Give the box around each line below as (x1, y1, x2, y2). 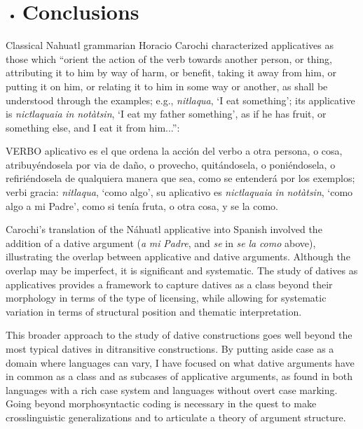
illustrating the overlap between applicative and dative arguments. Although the (6, 249, 350, 264)
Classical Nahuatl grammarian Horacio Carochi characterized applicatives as (6, 38, 334, 52)
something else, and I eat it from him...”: (6, 120, 180, 134)
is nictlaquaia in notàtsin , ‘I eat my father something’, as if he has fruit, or (6, 106, 327, 121)
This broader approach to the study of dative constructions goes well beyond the (6, 328, 352, 342)
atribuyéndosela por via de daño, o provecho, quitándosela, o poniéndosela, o (6, 157, 336, 171)
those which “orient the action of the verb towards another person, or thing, (6, 51, 332, 66)
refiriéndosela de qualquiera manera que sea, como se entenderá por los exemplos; (6, 171, 355, 185)
